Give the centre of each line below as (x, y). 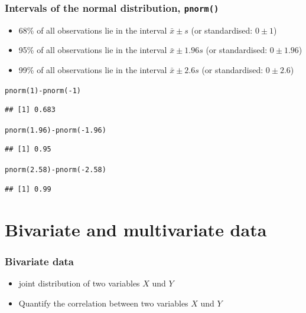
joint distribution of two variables (79, 283)
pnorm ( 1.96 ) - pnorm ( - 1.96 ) (56, 130)
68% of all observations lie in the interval (93, 30)
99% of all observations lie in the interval (93, 69)
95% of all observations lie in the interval (93, 50)
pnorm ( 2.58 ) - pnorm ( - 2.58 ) (56, 170)
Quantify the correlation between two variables (103, 303)
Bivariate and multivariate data (136, 229)
